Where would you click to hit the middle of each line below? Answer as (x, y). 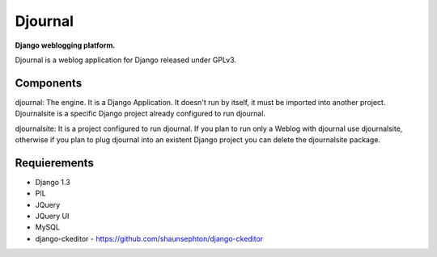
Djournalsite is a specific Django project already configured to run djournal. (140, 114)
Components (49, 83)
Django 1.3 (53, 182)
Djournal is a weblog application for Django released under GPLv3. (126, 60)
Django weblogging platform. (65, 45)
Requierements (55, 163)
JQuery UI (52, 216)
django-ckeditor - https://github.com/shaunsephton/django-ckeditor (149, 238)
